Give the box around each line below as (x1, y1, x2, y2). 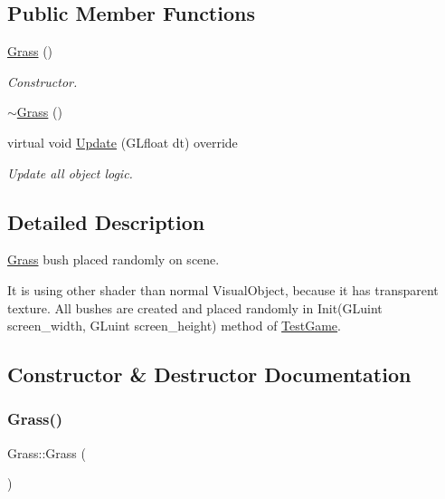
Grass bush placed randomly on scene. (7, 250, 220, 269)
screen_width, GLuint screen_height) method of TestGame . (7, 316, 341, 335)
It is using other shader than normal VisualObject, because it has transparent (7, 280, 439, 299)
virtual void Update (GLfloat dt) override (7, 132, 238, 151)
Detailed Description (7, 207, 205, 235)
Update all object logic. (7, 163, 133, 182)
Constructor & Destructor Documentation (7, 360, 412, 389)
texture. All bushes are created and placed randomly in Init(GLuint (7, 298, 383, 317)
